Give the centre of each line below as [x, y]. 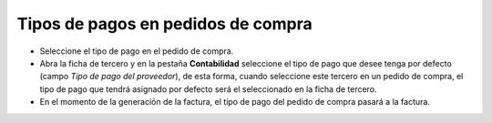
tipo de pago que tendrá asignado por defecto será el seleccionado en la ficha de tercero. [208, 89]
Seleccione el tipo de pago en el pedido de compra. [137, 51]
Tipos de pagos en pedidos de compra [165, 24]
